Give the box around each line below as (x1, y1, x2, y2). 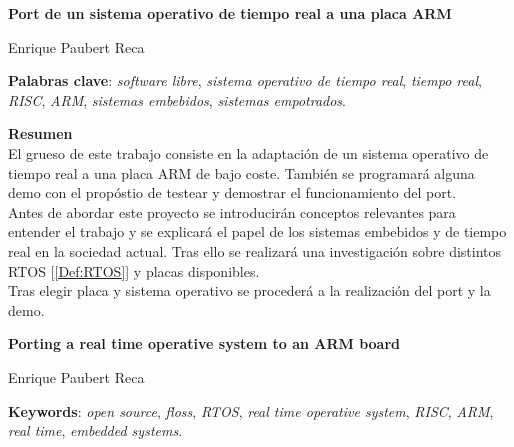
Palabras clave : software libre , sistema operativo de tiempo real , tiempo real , (8, 70, 482, 91)
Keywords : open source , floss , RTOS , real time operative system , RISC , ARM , (8, 400, 494, 421)
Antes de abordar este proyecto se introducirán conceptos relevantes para (8, 201, 456, 222)
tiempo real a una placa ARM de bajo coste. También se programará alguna (8, 162, 475, 183)
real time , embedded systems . (8, 420, 183, 441)
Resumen (8, 123, 73, 144)
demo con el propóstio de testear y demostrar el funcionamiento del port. (8, 182, 457, 203)
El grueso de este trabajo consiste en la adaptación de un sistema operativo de (8, 142, 489, 163)
